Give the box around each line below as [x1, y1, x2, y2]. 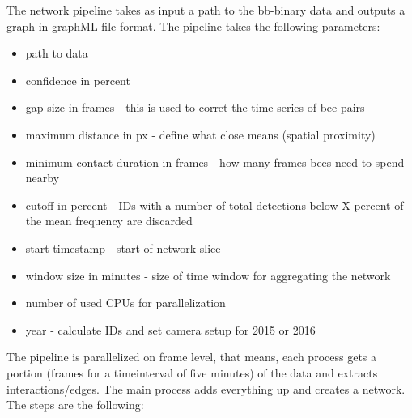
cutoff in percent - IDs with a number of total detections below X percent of [25, 196, 404, 213]
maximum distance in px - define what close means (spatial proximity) [25, 126, 376, 143]
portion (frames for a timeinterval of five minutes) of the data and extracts [6, 364, 378, 381]
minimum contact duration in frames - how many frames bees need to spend [25, 153, 405, 170]
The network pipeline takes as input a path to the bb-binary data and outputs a [6, 2, 406, 18]
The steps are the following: [6, 396, 144, 413]
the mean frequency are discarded [25, 212, 193, 229]
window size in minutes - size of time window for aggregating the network [25, 267, 391, 284]
